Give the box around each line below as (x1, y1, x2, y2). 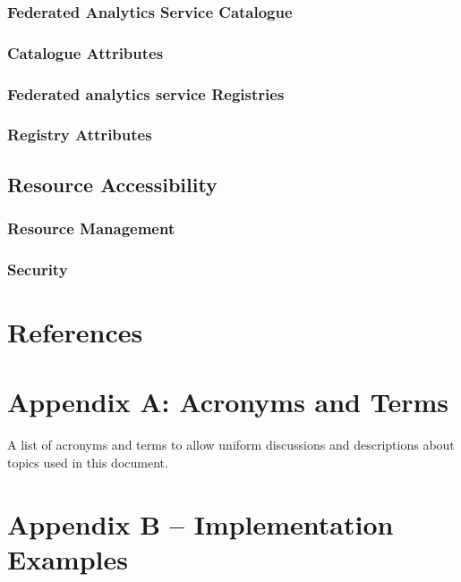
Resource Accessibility (7, 170, 218, 198)
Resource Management (7, 217, 175, 240)
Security (7, 257, 68, 280)
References (7, 314, 143, 350)
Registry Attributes (7, 123, 152, 146)
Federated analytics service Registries (7, 82, 285, 105)
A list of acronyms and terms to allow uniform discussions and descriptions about (7, 435, 455, 454)
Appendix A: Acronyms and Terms (7, 384, 448, 420)
